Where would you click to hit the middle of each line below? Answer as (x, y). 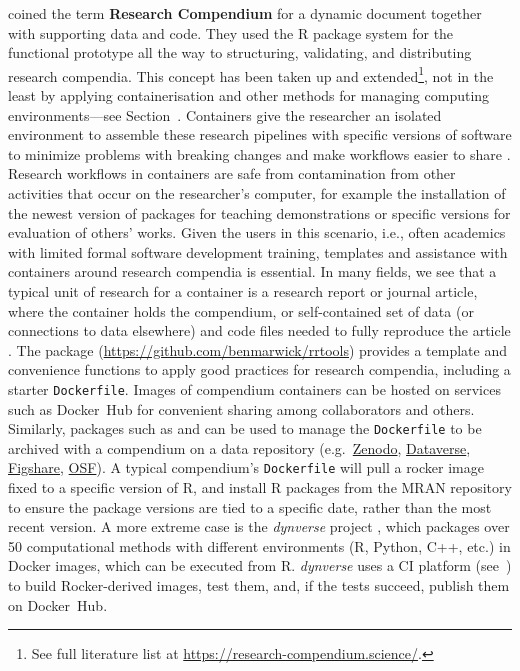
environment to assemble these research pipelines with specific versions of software (260, 134)
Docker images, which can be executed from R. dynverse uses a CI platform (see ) (260, 565)
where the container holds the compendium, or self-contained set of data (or (241, 310)
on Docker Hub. (58, 604)
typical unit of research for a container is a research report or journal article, (243, 290)
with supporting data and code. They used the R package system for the (231, 32)
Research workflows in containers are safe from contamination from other (232, 173)
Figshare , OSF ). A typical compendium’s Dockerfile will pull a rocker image (246, 467)
